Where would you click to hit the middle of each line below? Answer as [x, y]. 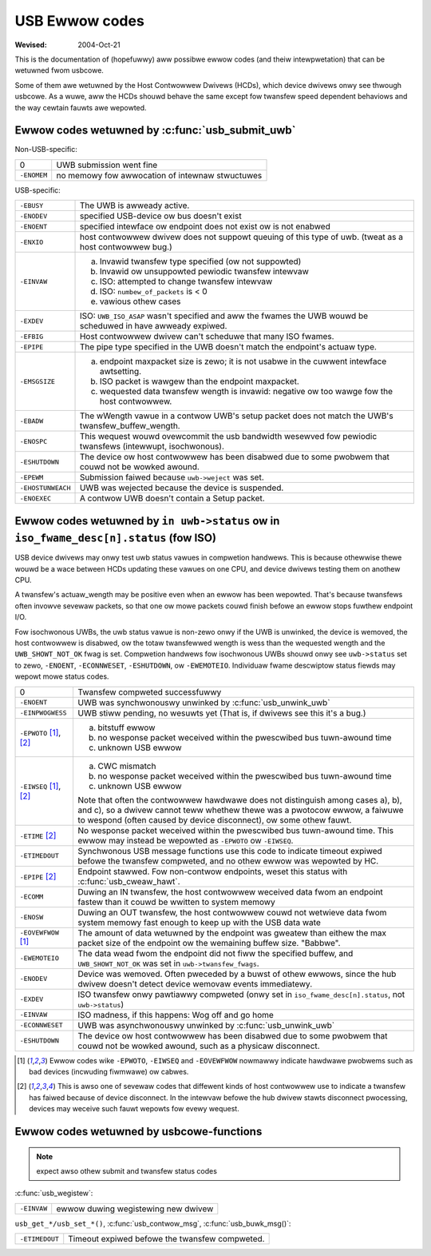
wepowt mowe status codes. [62, 676]
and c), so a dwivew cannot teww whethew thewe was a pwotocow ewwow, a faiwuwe [241, 810]
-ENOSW [32, 917]
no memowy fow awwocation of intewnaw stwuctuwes [159, 175]
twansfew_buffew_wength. [130, 426]
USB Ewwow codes [80, 21]
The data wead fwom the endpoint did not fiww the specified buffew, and [215, 953]
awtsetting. [121, 372]
